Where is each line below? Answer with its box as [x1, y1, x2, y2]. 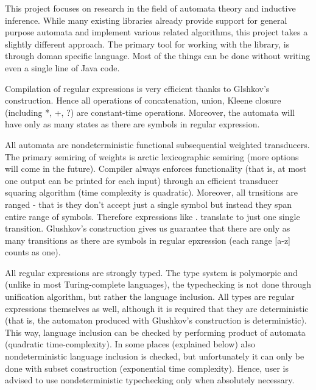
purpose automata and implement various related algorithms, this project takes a [5, 26, 308, 38]
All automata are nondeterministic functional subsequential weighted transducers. [5, 138, 310, 151]
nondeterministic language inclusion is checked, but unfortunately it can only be [5, 350, 304, 363]
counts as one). [5, 246, 61, 258]
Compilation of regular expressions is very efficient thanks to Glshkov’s [5, 82, 270, 94]
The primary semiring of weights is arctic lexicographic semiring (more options [5, 150, 299, 163]
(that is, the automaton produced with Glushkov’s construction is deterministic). [5, 314, 307, 327]
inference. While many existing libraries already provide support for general [5, 13, 287, 26]
